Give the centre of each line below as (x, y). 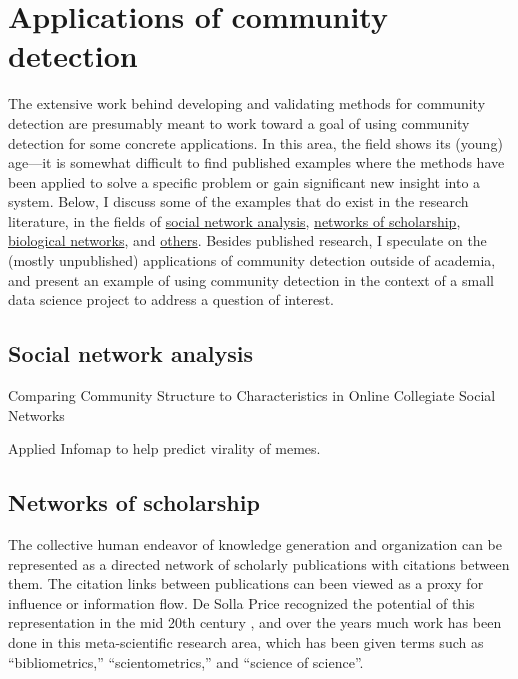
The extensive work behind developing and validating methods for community (247, 103)
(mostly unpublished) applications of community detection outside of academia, (252, 260)
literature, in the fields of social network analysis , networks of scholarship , (234, 220)
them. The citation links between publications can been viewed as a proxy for (246, 583)
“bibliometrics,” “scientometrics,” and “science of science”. (186, 661)
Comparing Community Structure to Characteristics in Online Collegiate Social (252, 395)
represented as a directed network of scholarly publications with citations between (259, 563)
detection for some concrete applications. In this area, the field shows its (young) (255, 142)
